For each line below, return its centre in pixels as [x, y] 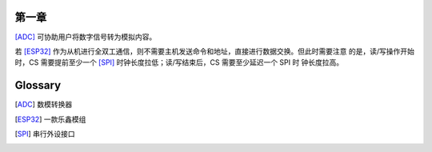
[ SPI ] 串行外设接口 [45, 134]
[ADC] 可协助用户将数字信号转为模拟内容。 [86, 37]
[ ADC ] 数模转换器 [44, 105]
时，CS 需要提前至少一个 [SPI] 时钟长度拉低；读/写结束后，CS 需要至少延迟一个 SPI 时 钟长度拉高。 [179, 62]
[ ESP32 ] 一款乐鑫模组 [50, 119]
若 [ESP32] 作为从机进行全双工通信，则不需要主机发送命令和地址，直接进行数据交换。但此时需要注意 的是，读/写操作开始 [215, 51]
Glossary [38, 85]
